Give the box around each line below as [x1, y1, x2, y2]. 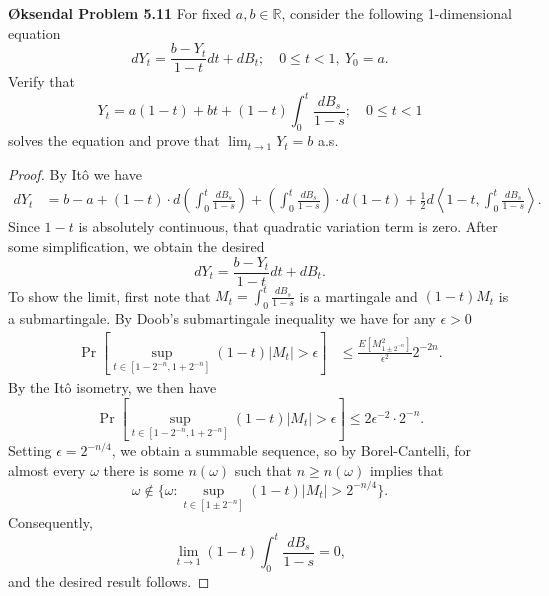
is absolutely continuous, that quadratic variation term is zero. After [78, 216, 498, 237]
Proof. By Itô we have [8, 163, 142, 184]
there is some [103, 459, 184, 480]
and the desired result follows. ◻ [8, 570, 210, 591]
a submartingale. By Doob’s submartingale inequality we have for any [8, 307, 436, 328]
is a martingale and [299, 285, 418, 306]
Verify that [8, 71, 75, 92]
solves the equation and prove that [8, 130, 220, 151]
